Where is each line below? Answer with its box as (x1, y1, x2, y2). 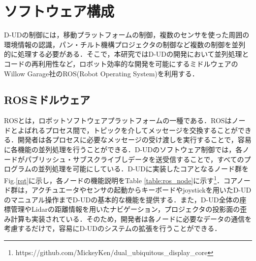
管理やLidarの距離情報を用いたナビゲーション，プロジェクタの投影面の (10, 204, 240, 214)
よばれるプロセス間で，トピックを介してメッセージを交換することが (17, 125, 238, 135)
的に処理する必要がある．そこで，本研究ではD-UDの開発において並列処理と (4, 49, 249, 59)
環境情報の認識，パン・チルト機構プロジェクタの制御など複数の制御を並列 (4, 39, 246, 49)
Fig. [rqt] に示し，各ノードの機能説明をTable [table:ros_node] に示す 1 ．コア (4, 173, 237, 185)
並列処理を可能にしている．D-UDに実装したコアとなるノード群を (38, 163, 249, 174)
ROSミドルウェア (4, 92, 91, 107)
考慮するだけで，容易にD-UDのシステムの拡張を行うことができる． (4, 223, 222, 233)
